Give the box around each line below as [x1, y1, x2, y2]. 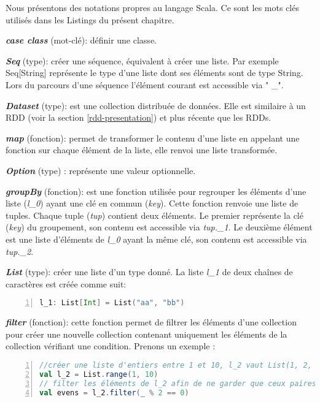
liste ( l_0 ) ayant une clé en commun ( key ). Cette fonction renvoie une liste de [6, 197, 299, 210]
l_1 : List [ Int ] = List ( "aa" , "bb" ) [39, 298, 185, 308]
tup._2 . [6, 245, 34, 257]
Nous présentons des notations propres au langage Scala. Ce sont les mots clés [6, 1, 299, 13]
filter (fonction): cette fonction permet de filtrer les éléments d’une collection [6, 316, 297, 328]
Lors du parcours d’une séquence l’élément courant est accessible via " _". [6, 78, 284, 91]
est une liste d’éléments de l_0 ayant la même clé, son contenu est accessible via [6, 232, 307, 245]
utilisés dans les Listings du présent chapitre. [6, 13, 174, 26]
